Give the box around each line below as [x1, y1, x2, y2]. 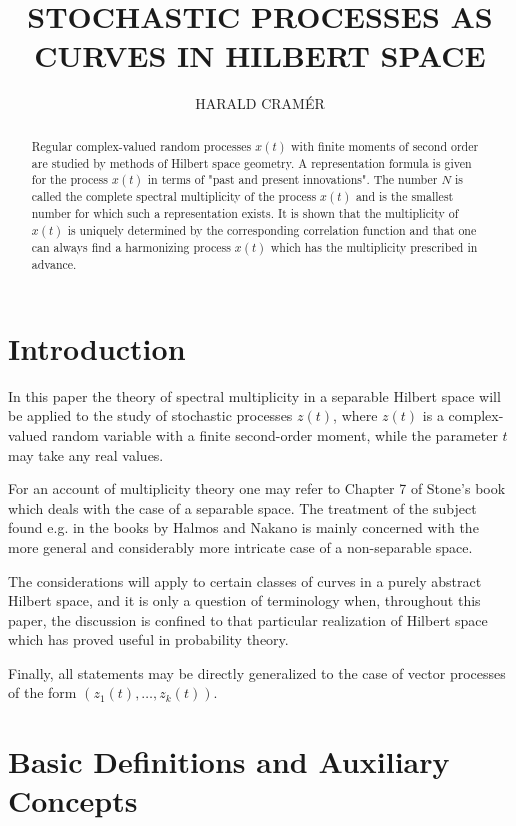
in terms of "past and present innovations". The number [147, 171, 438, 188]
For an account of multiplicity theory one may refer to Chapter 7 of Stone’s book [8, 478, 506, 499]
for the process [31, 171, 108, 188]
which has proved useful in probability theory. [8, 629, 289, 650]
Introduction [8, 327, 186, 368]
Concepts [8, 780, 138, 821]
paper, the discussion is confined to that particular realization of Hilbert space [8, 609, 488, 630]
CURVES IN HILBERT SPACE [34, 35, 486, 76]
